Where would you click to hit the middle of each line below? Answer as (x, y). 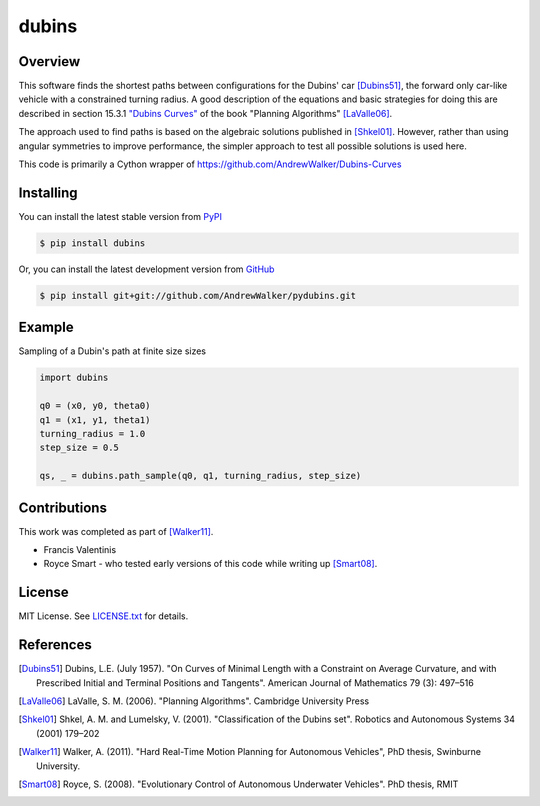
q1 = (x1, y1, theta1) (95, 419)
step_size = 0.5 (79, 448)
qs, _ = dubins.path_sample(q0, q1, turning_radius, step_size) (200, 476)
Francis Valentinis (80, 549)
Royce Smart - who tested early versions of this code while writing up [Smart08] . (210, 564)
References (55, 645)
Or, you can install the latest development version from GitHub (146, 269)
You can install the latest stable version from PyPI (120, 216)
